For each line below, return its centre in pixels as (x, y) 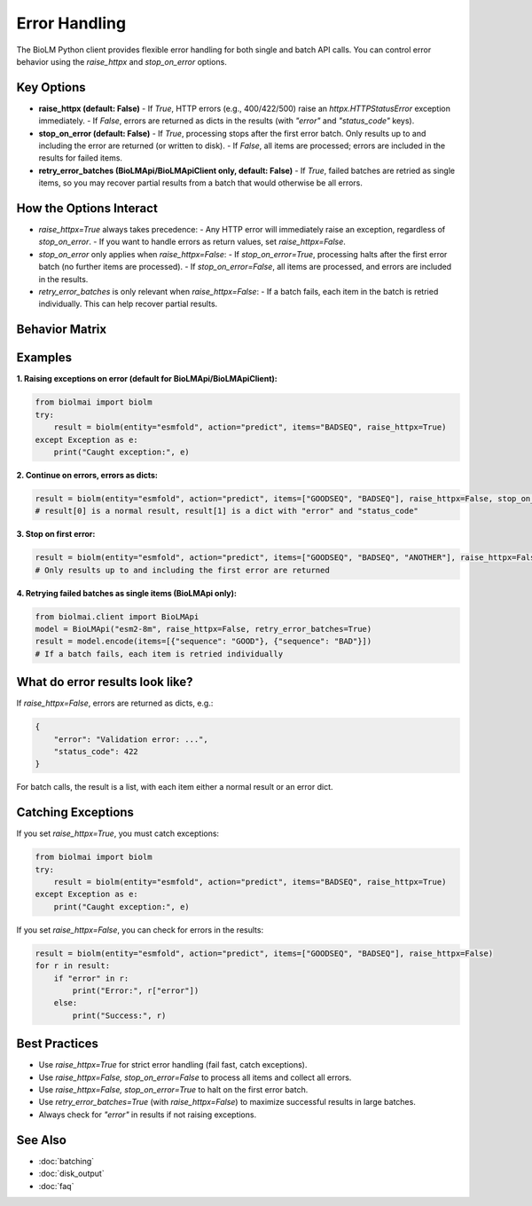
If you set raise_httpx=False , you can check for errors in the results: (140, 930)
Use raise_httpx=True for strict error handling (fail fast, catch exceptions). (173, 1065)
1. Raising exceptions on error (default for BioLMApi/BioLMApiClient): (147, 379)
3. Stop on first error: (56, 534)
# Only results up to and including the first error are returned (182, 570)
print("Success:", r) (119, 1015)
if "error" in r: (91, 978)
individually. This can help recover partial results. (128, 304)
